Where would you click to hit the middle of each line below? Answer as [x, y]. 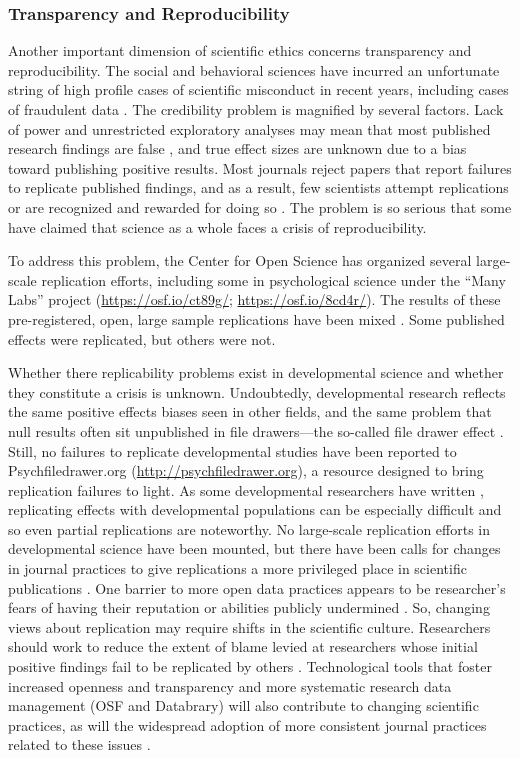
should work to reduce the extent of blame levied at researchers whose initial [243, 646]
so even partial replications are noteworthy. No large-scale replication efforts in [249, 528]
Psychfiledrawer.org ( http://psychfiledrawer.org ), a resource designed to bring [246, 470]
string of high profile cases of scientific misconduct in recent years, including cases [258, 89]
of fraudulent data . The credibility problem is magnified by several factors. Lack [256, 109]
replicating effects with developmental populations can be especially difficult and [255, 509]
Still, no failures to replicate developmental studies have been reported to [232, 450]
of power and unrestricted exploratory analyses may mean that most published [249, 128]
